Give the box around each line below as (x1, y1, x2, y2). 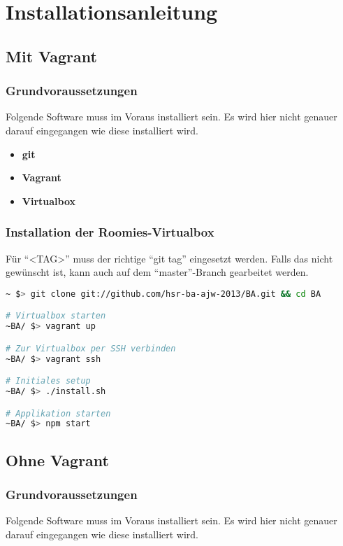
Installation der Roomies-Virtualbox (6, 223, 214, 241)
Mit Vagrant (6, 45, 97, 66)
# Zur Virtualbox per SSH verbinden (6, 343, 176, 353)
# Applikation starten (6, 408, 111, 419)
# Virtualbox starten (6, 311, 106, 321)
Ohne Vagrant (6, 449, 109, 470)
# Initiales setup (6, 376, 91, 386)
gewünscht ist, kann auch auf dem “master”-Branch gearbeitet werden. (6, 265, 309, 279)
